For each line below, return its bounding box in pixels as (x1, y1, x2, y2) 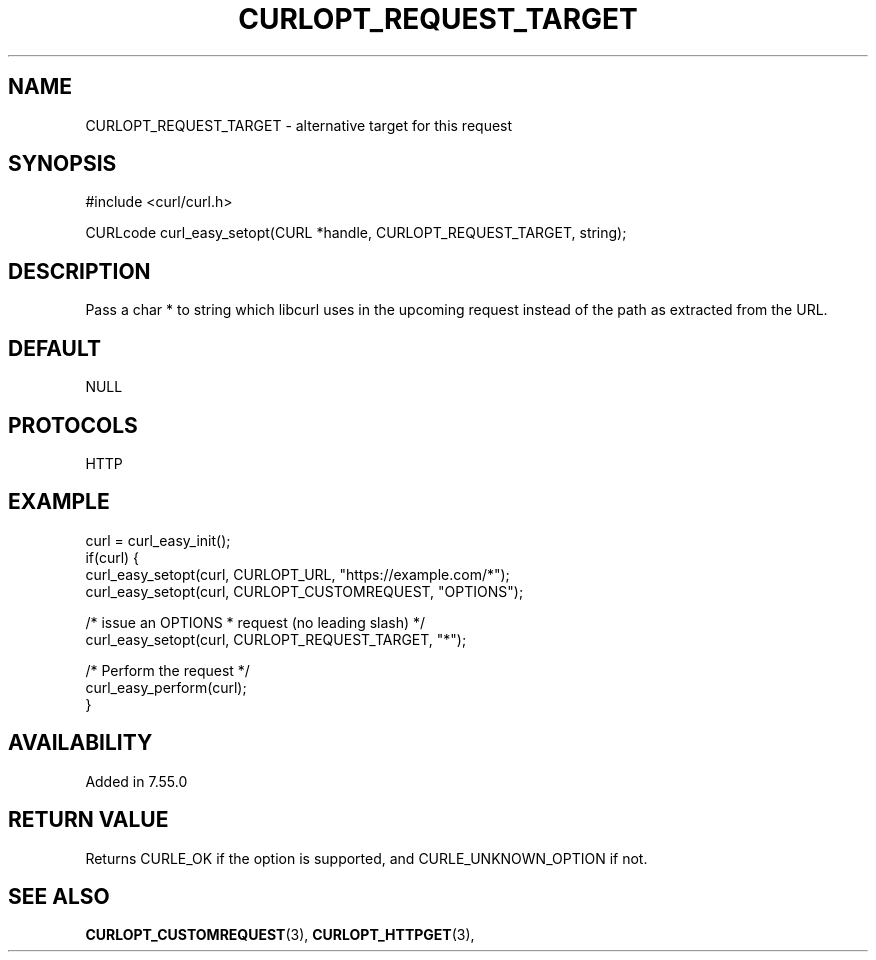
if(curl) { (85, 548, 140, 566)
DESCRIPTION (8, 258, 151, 284)
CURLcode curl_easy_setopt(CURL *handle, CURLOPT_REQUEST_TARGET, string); (85, 224, 627, 242)
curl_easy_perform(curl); (85, 678, 247, 696)
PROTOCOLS (8, 412, 138, 438)
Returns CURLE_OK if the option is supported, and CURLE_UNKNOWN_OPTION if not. (85, 849, 648, 867)
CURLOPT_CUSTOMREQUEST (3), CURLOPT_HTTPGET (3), (85, 926, 475, 944)
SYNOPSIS (8, 151, 117, 177)
